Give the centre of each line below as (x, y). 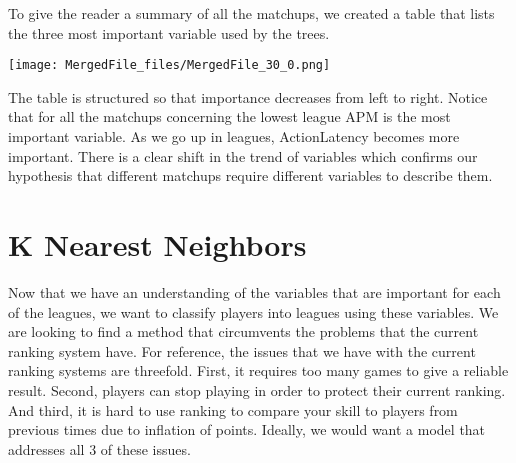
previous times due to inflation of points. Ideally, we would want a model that (247, 429)
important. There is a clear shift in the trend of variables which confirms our (243, 155)
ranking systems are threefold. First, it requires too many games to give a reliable (258, 370)
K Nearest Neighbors (157, 244)
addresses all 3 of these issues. (99, 448)
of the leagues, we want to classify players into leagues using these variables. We (253, 311)
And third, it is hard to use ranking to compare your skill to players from (233, 409)
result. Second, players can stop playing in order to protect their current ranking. (257, 389)
